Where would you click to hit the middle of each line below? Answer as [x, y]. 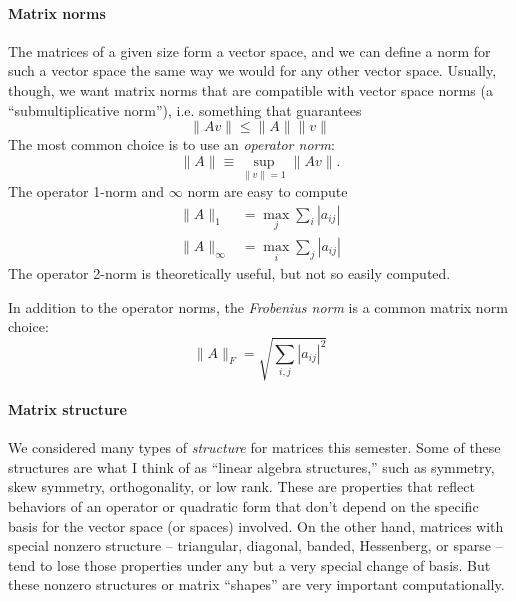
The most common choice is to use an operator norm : [171, 144]
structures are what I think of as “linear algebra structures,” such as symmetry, [251, 466]
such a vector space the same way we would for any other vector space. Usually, [252, 70]
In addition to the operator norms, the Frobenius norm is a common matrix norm [258, 306]
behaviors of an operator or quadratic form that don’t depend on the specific [243, 505]
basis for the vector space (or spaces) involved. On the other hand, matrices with [256, 525]
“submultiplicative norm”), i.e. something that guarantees [185, 109]
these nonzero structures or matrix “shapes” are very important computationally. [256, 584]
